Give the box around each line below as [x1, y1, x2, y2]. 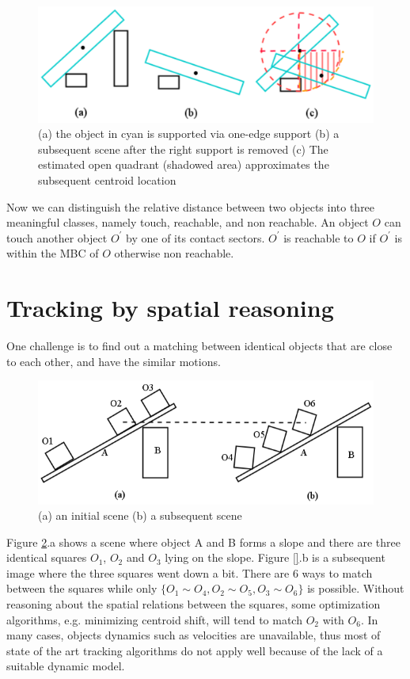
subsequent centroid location [38, 172, 177, 189]
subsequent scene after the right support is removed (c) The [38, 140, 328, 157]
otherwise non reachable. [114, 245, 234, 261]
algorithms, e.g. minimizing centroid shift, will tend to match [6, 611, 302, 628]
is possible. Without [307, 580, 404, 597]
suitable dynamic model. [6, 658, 125, 674]
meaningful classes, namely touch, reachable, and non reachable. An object [6, 214, 369, 231]
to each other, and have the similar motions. [6, 353, 221, 369]
